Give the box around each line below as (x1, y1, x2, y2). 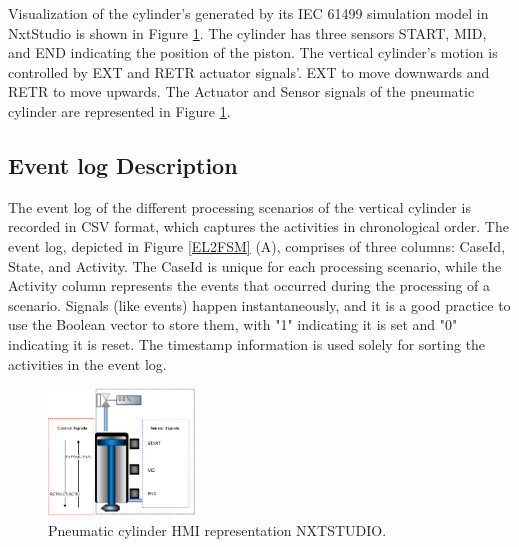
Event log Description (8, 149, 238, 180)
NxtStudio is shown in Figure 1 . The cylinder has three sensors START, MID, (8, 22, 487, 43)
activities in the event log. (8, 353, 167, 374)
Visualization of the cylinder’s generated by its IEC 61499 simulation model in (8, 3, 489, 23)
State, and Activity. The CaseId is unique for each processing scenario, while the (8, 255, 502, 276)
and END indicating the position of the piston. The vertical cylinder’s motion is (8, 42, 498, 63)
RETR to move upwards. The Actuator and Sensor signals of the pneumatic (8, 81, 475, 102)
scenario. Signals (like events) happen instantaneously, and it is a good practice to (8, 294, 511, 315)
